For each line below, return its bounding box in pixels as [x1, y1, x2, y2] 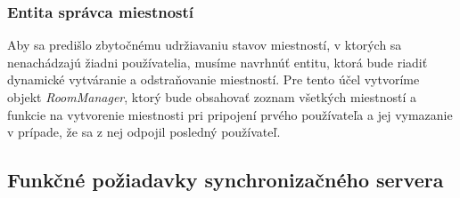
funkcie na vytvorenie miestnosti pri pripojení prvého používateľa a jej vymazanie [7, 105, 453, 123]
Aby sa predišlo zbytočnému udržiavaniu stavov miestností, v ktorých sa [7, 36, 402, 54]
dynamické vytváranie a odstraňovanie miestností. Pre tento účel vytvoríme [7, 70, 420, 89]
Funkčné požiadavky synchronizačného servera [7, 166, 444, 194]
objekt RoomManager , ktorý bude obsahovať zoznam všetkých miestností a [7, 88, 417, 106]
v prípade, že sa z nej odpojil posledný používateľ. [7, 123, 281, 141]
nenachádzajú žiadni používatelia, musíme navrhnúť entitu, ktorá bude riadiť [7, 52, 428, 71]
